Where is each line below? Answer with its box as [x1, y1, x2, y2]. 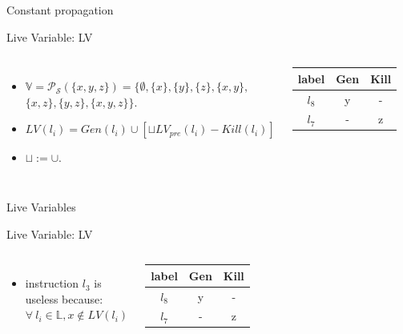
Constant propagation [6, 2, 114, 18]
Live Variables [6, 198, 76, 215]
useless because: [25, 290, 103, 307]
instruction [25, 275, 79, 292]
